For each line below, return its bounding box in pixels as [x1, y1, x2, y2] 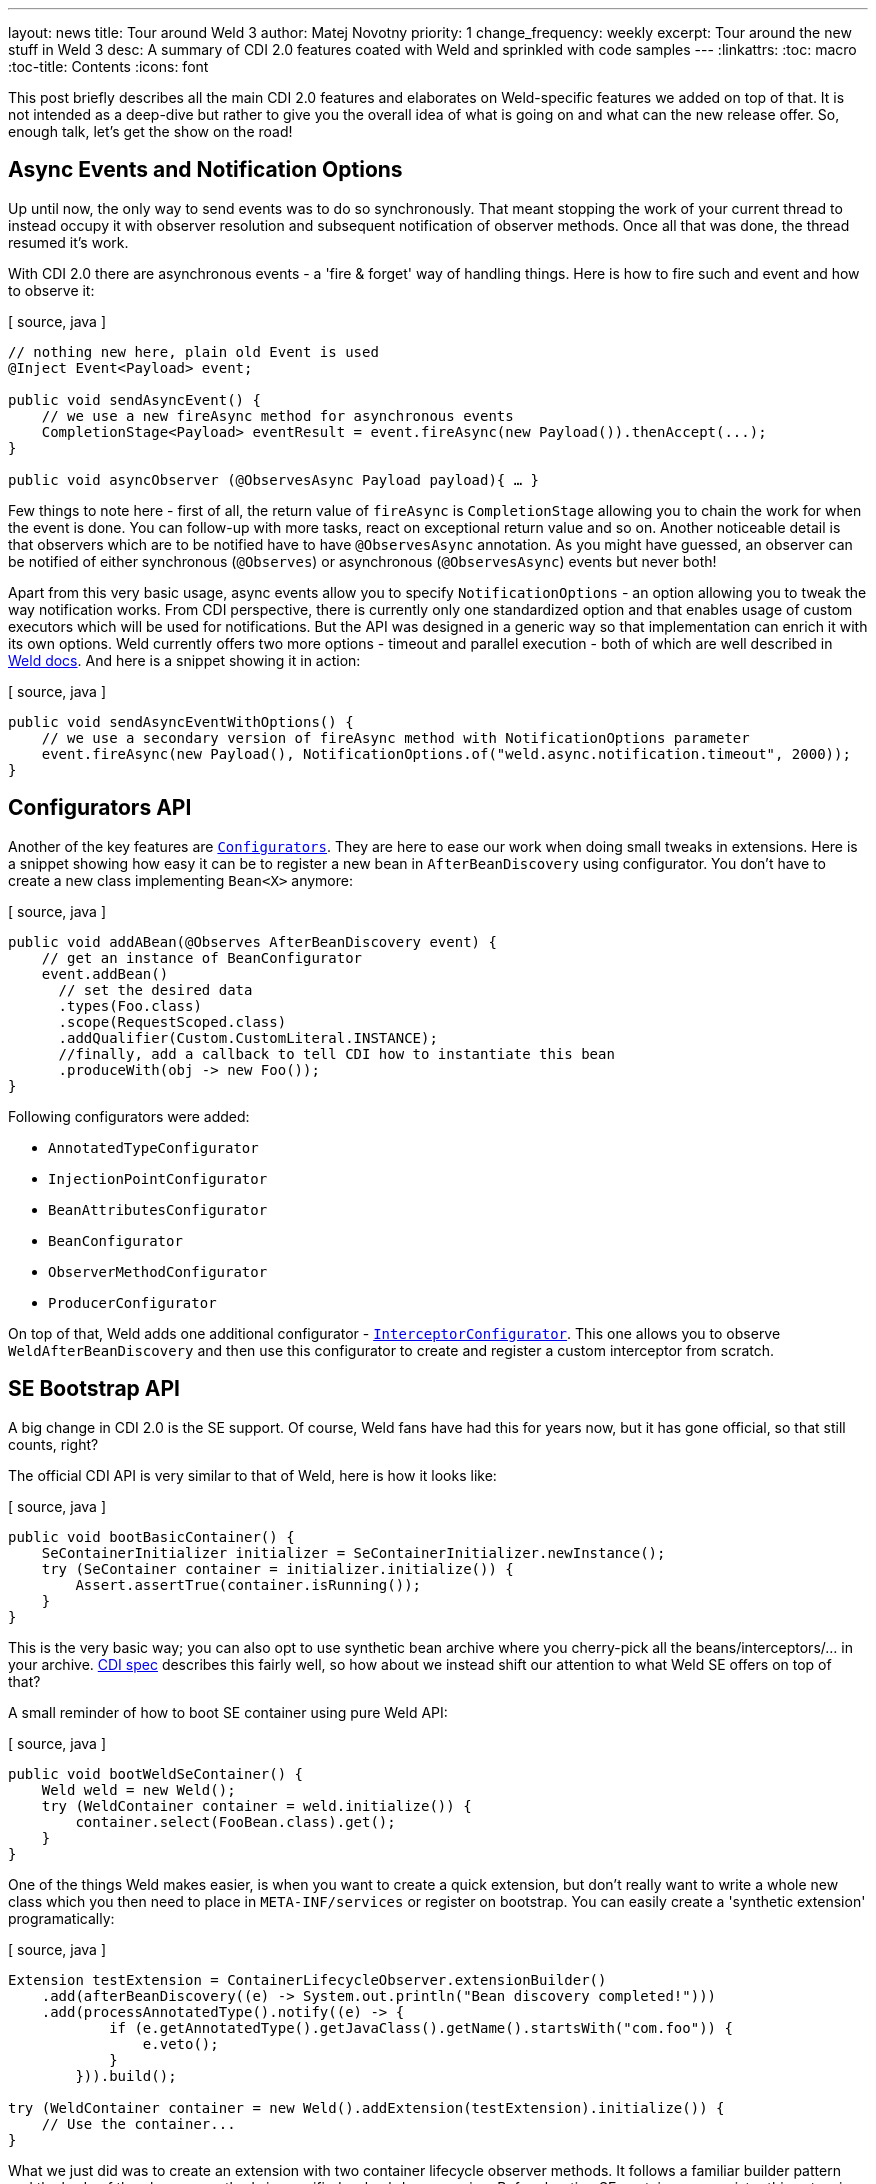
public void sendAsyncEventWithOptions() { [8, 713, 354, 730]
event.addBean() [41, 965, 169, 982]
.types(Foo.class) [58, 997, 202, 1014]
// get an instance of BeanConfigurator [41, 949, 363, 966]
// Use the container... [41, 2115, 236, 2132]
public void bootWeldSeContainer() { [8, 1765, 304, 1782]
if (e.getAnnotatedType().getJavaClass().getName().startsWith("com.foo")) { [109, 2019, 733, 2036]
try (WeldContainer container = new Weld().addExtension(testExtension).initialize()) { [8, 2099, 725, 2116]
